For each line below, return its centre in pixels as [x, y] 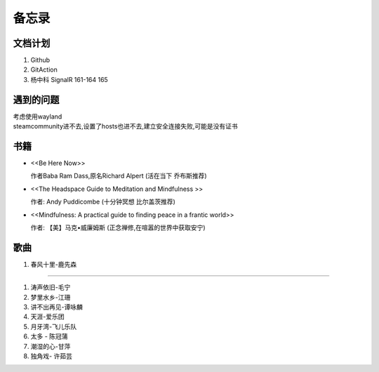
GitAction [44, 69]
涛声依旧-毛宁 [51, 287]
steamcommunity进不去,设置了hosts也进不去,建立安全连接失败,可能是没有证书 [125, 126]
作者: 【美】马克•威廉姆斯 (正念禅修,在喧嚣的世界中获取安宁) [118, 227]
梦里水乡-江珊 [51, 297]
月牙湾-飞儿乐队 [54, 326]
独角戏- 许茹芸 [52, 356]
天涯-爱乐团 [47, 317]
